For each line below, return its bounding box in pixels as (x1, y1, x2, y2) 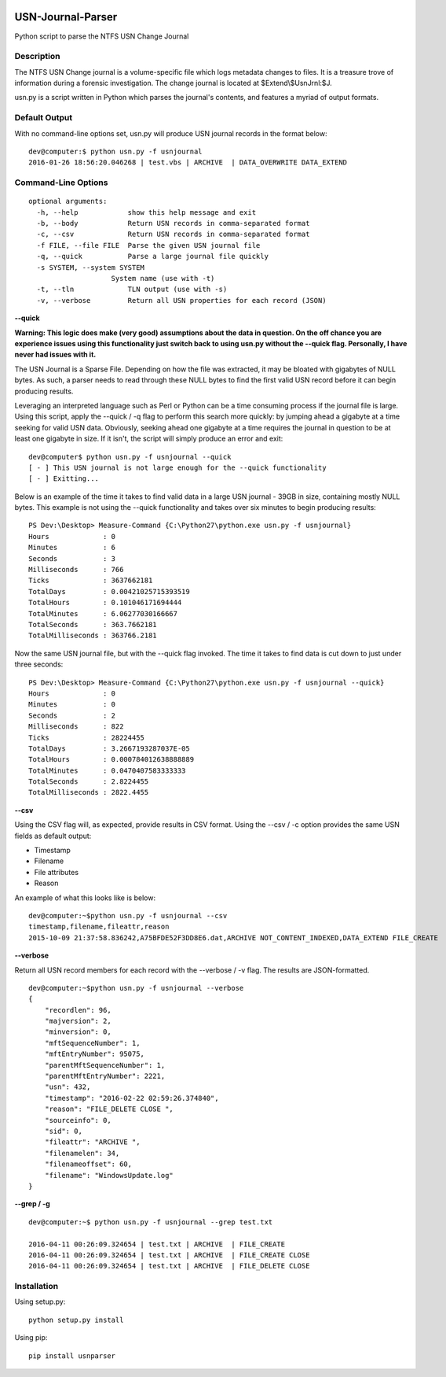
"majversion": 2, (44, 1017, 111, 1026)
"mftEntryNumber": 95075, (44, 1050, 145, 1058)
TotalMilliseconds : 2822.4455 (28, 788, 149, 797)
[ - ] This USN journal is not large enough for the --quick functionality (28, 463, 327, 472)
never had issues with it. (14, 350, 97, 360)
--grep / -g (14, 1199, 50, 1209)
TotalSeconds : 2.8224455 (28, 777, 149, 786)
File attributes (34, 867, 79, 877)
